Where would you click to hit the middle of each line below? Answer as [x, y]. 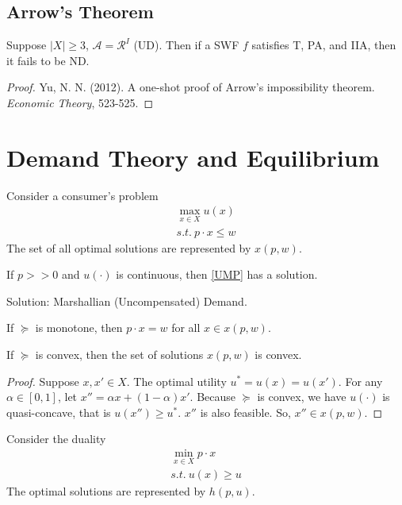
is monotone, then [79, 328]
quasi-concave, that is [59, 412]
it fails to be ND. [48, 60]
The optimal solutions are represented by [106, 491]
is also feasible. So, [245, 412]
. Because [213, 397]
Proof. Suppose [43, 381]
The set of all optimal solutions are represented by [129, 247]
